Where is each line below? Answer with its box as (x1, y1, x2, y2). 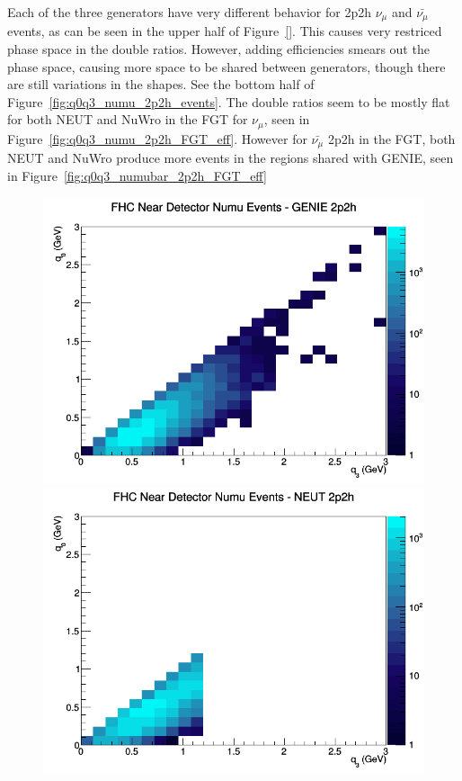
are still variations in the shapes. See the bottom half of (7, 75, 315, 94)
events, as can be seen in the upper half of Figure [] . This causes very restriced (7, 22, 442, 40)
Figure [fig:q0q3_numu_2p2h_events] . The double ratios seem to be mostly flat (7, 92, 450, 111)
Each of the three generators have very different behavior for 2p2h (7, 3, 371, 21)
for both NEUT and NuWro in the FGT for (7, 110, 248, 129)
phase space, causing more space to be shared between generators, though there (7, 57, 446, 76)
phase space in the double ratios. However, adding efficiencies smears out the (7, 40, 430, 58)
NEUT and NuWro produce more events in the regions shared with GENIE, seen (7, 148, 454, 167)
